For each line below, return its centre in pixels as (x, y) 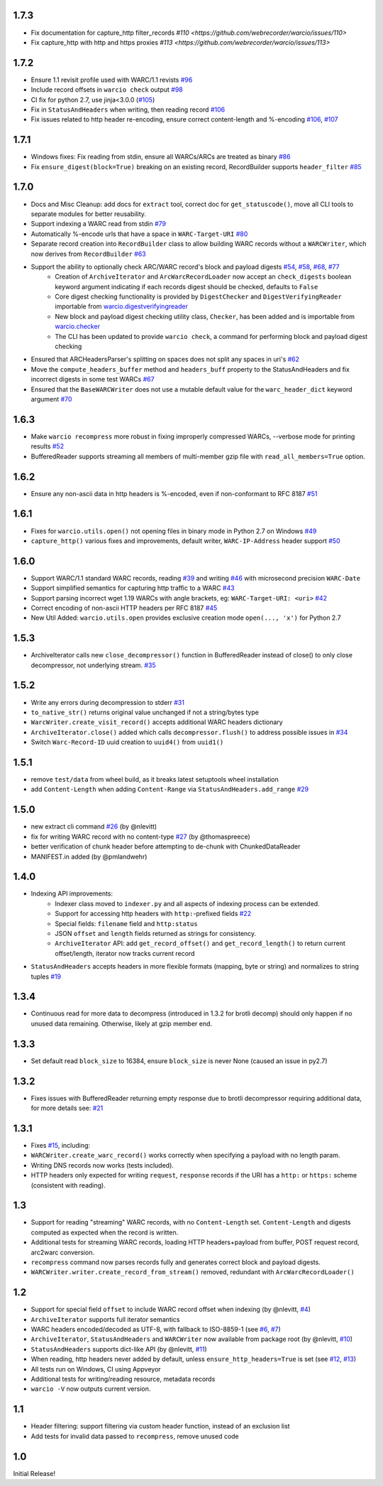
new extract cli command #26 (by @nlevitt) (94, 827)
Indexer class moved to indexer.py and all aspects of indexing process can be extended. (187, 903)
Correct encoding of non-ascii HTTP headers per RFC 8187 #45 (124, 608)
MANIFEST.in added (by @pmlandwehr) (89, 856)
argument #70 (51, 399)
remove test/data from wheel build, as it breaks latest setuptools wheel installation (155, 780)
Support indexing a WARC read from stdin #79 (99, 224)
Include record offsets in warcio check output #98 (107, 90)
